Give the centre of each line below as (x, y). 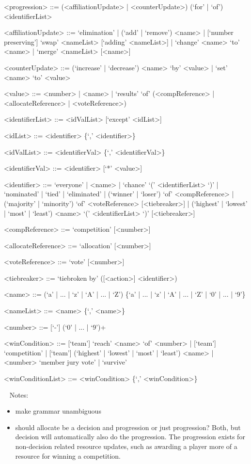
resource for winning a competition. (68, 456)
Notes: (19, 394)
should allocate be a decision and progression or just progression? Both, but (128, 427)
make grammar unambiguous (58, 411)
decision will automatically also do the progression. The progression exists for (130, 437)
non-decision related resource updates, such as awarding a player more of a (126, 446)
